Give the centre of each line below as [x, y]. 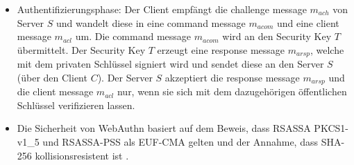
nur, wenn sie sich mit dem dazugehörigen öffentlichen [232, 91]
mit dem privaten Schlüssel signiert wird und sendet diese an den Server [170, 64]
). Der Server [125, 77]
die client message [55, 91]
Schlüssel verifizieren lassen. [76, 105]
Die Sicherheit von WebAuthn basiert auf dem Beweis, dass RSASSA [164, 128]
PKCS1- [331, 128]
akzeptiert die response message [232, 77]
